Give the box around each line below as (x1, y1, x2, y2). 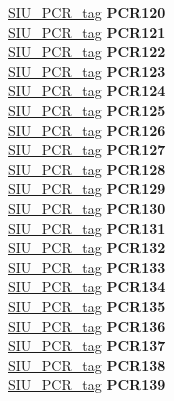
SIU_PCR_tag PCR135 (8, 295, 166, 316)
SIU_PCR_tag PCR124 (8, 80, 166, 101)
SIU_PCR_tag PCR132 (8, 237, 166, 258)
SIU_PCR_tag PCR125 (8, 99, 166, 120)
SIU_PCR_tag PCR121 (8, 21, 166, 42)
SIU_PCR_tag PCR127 (8, 139, 166, 160)
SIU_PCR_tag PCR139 (8, 374, 166, 395)
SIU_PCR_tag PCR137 (8, 335, 166, 356)
